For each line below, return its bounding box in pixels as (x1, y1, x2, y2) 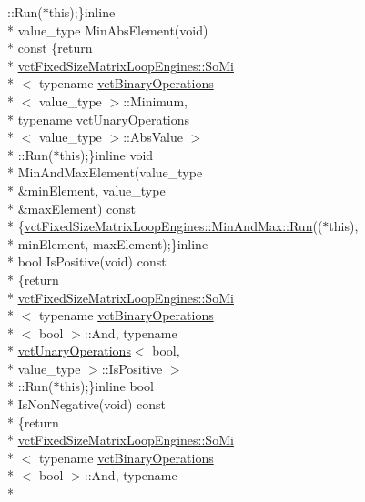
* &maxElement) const (7, 198, 137, 217)
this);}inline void (59, 145, 154, 164)
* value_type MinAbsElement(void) (7, 20, 208, 39)
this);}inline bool (59, 376, 154, 396)
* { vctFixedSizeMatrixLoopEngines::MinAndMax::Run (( (7, 216, 323, 236)
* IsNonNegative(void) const (7, 395, 166, 414)
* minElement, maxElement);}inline (7, 234, 208, 253)
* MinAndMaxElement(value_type (7, 163, 203, 182)
